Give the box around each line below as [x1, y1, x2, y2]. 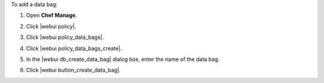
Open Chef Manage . [26, 12, 77, 19]
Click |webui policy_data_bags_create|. [26, 45, 122, 52]
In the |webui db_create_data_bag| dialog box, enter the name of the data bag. [26, 56, 220, 63]
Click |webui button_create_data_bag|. [26, 66, 121, 74]
